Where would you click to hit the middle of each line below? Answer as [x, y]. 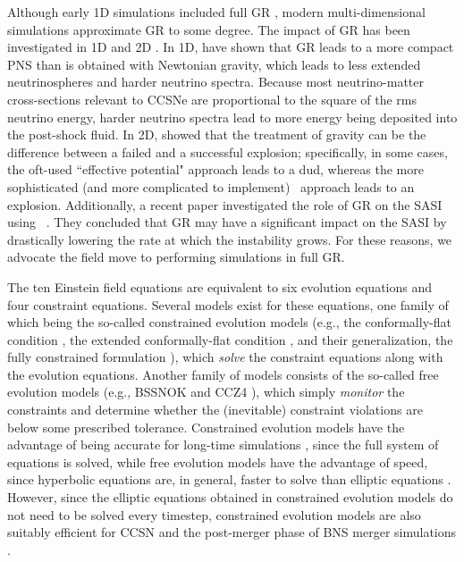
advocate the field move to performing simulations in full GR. [176, 257]
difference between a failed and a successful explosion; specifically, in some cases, [228, 151]
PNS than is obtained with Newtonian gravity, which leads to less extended [214, 64]
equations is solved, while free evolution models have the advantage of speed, [218, 461]
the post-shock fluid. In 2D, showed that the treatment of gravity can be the [217, 134]
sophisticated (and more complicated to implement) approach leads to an [211, 186]
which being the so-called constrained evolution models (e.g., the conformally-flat [229, 322]
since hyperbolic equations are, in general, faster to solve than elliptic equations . [229, 479]
